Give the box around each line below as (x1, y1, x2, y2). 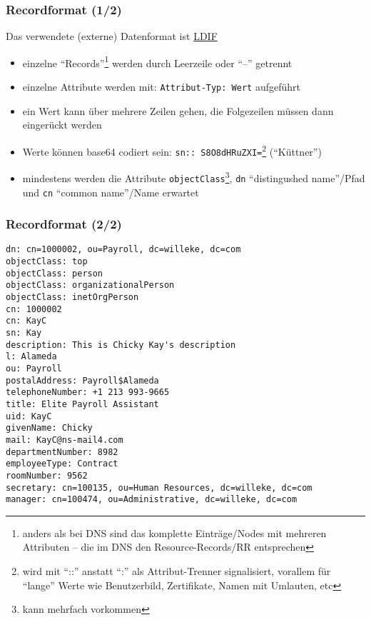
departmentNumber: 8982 (6, 446, 118, 457)
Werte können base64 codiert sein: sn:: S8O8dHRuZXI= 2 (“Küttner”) (22, 141, 322, 159)
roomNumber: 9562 (6, 470, 88, 481)
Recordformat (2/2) (6, 215, 122, 233)
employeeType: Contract (6, 459, 118, 469)
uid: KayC (6, 411, 52, 421)
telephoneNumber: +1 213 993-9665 (6, 387, 170, 398)
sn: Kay (6, 328, 42, 338)
